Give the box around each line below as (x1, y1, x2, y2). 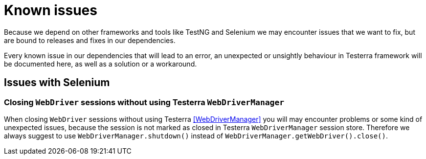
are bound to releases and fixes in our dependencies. (4, 36, 176, 45)
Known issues (4, 2, 97, 19)
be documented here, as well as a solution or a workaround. (4, 59, 197, 68)
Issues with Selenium (4, 76, 110, 89)
